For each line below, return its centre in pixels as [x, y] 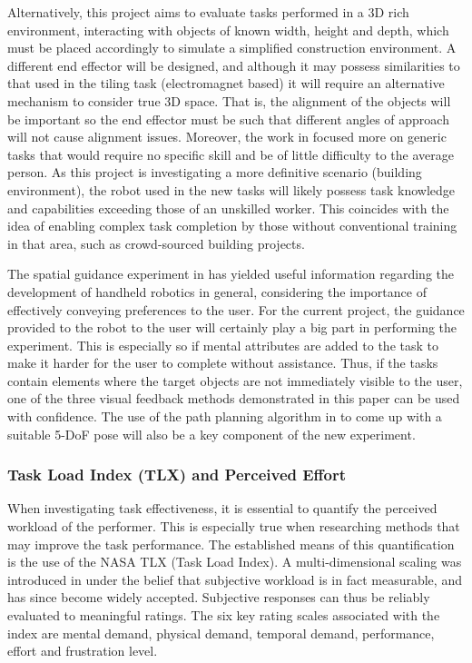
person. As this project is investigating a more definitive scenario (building [215, 172]
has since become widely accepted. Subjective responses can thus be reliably [219, 597]
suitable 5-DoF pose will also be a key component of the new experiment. [211, 434]
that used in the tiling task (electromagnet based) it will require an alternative [226, 83]
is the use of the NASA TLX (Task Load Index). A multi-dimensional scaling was [235, 562]
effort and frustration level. [83, 651]
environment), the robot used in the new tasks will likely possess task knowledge [231, 189]
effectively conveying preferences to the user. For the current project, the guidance [236, 309]
